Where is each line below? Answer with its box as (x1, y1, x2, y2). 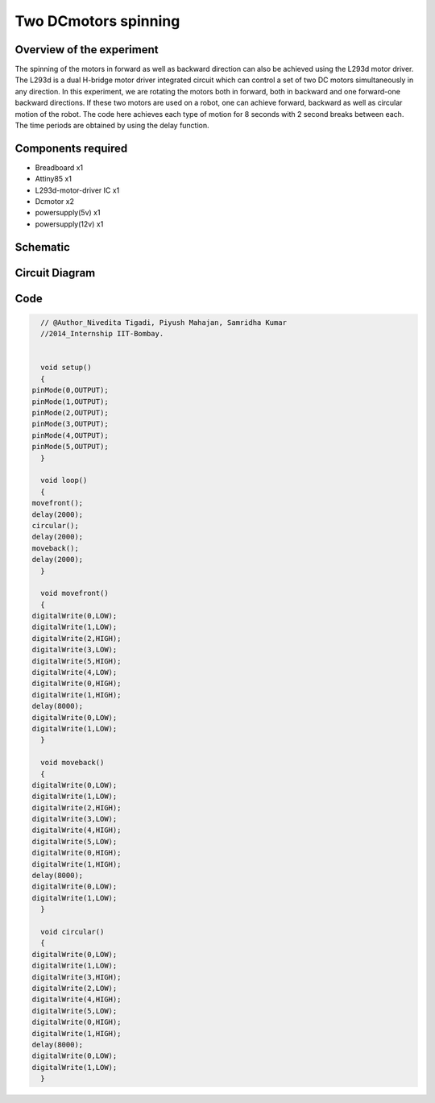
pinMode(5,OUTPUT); (31, 442, 109, 452)
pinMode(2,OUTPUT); (31, 408, 109, 418)
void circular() (40, 927, 105, 936)
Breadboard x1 (35, 162, 84, 173)
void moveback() (40, 758, 105, 768)
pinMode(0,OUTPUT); (31, 385, 109, 395)
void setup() (40, 363, 92, 373)
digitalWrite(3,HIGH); (31, 972, 122, 981)
